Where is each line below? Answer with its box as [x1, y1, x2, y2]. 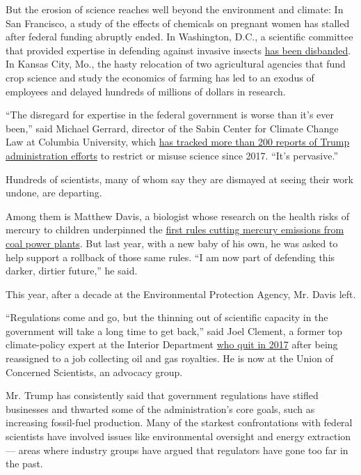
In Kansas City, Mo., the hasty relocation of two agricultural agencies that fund [6, 56, 346, 71]
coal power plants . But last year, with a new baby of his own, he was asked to [6, 235, 338, 250]
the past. [6, 456, 43, 471]
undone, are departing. [6, 185, 102, 200]
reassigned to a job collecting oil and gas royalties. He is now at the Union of [6, 351, 333, 366]
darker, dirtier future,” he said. [6, 263, 138, 278]
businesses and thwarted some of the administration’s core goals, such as [6, 401, 315, 416]
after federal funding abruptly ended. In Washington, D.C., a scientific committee [6, 29, 353, 44]
